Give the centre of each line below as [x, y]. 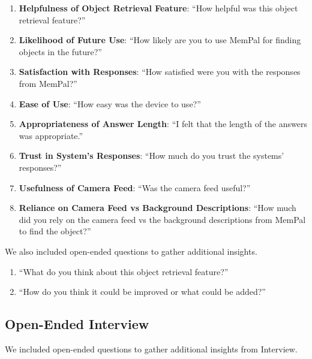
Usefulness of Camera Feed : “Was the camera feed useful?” [135, 187]
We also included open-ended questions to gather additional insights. [131, 251]
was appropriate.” [51, 135]
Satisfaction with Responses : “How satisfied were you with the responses [160, 72]
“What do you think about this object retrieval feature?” [124, 271]
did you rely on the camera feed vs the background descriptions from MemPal [162, 219]
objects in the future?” [60, 51]
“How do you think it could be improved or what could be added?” [142, 292]
